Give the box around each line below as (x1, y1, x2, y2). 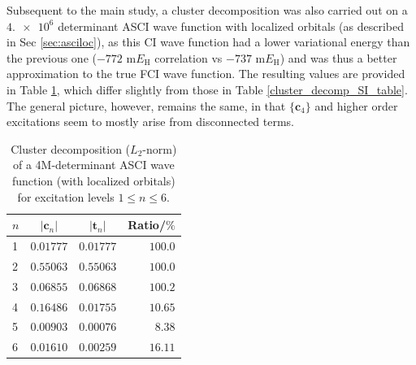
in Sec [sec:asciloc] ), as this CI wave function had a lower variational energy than (6, 33, 410, 50)
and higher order (314, 97, 398, 114)
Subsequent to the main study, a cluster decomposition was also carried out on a (6, 2, 408, 18)
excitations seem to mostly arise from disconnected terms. (6, 113, 295, 130)
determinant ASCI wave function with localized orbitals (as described (58, 17, 405, 34)
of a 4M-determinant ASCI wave (12, 156, 175, 173)
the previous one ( (6, 49, 97, 66)
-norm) (142, 140, 177, 157)
